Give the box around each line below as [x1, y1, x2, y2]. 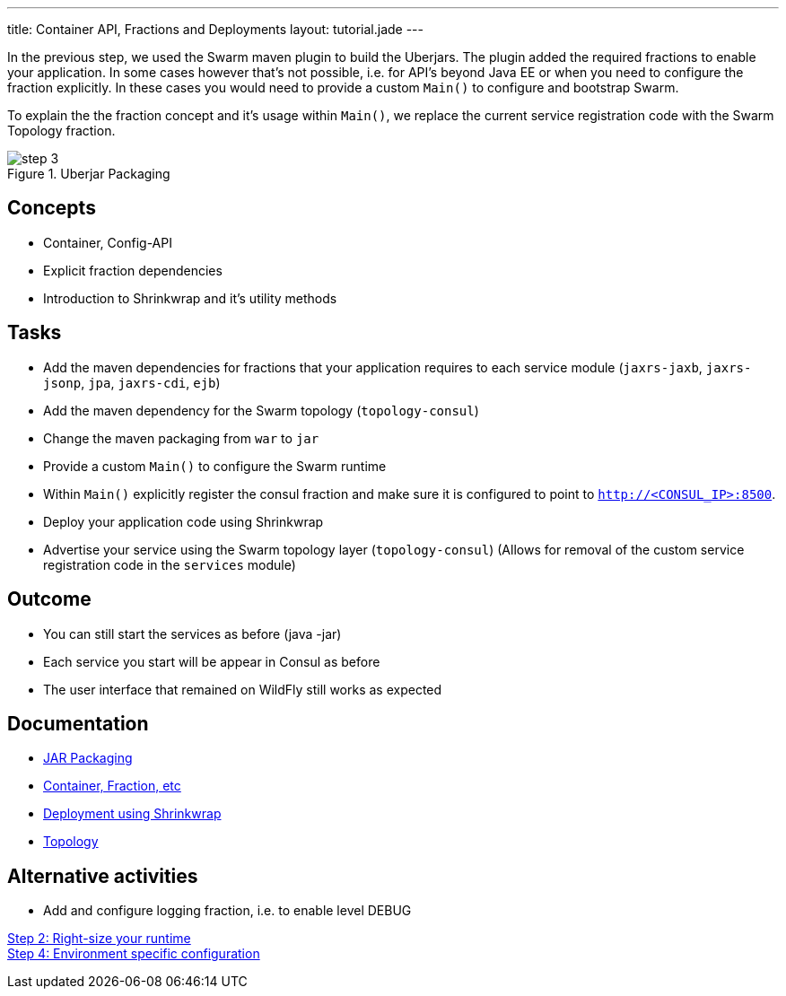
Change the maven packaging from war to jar [43, 430, 319, 446]
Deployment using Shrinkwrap [43, 806, 222, 822]
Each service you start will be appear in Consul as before [43, 653, 380, 669]
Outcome [7, 588, 92, 611]
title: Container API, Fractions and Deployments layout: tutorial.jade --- [7, 22, 424, 37]
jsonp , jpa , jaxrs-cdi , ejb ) [43, 374, 221, 390]
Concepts [7, 197, 96, 220]
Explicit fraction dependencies [43, 262, 223, 278]
